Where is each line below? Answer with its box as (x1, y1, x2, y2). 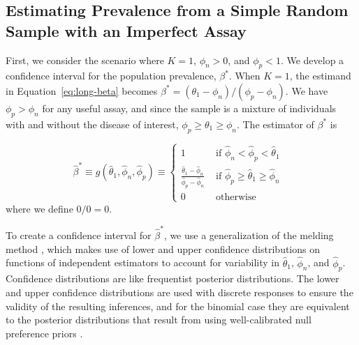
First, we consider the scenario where (6, 52, 164, 67)
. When (228, 68, 261, 83)
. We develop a (280, 52, 344, 67)
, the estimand (289, 68, 351, 83)
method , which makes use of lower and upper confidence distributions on (6, 241, 320, 256)
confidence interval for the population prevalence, (6, 68, 217, 83)
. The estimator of (236, 116, 314, 131)
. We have (285, 83, 328, 98)
